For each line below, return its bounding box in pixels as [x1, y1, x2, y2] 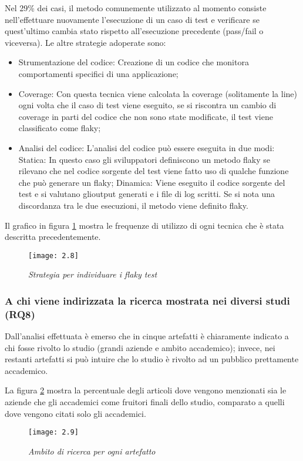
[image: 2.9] [28, 428, 79, 437]
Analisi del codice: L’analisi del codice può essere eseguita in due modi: [18, 141, 275, 153]
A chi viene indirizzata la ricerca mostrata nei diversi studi [5, 293, 290, 308]
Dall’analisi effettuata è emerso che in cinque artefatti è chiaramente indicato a [5, 330, 289, 342]
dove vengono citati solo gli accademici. [5, 407, 146, 419]
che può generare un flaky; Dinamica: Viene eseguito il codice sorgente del [18, 176, 285, 188]
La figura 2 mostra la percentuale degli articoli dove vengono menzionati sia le [5, 384, 287, 396]
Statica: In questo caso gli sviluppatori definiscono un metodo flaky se [18, 153, 271, 165]
